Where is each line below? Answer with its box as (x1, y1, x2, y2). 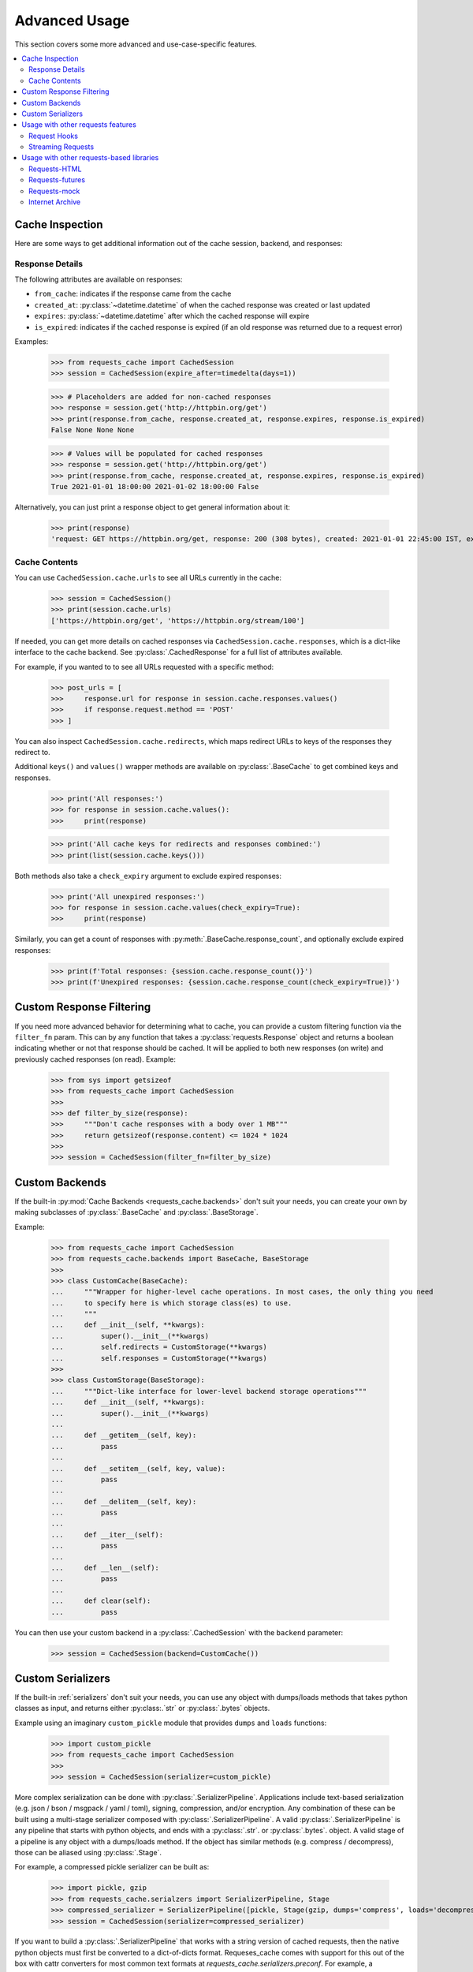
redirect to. (14, 748, 50, 757)
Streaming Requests (28, 142, 95, 151)
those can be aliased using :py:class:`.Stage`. (14, 1847, 162, 1857)
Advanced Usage (14, 12, 130, 29)
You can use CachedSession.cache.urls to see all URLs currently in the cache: (14, 573, 282, 582)
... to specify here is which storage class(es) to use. (50, 1298, 292, 1307)
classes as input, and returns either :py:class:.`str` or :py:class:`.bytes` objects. (14, 1704, 270, 1713)
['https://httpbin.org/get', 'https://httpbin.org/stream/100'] (50, 616, 305, 625)
